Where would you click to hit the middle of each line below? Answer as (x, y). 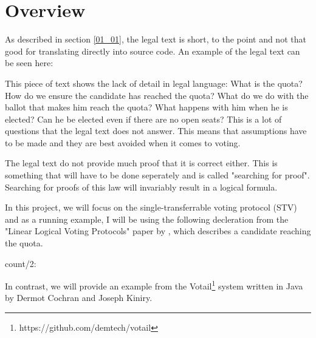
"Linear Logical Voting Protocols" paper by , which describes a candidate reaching (158, 231)
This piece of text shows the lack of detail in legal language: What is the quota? (154, 83)
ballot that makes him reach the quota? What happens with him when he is (146, 107)
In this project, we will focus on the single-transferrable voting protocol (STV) (151, 207)
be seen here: (29, 63)
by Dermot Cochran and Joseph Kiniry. (79, 298)
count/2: (21, 263)
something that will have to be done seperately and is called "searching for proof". (157, 175)
